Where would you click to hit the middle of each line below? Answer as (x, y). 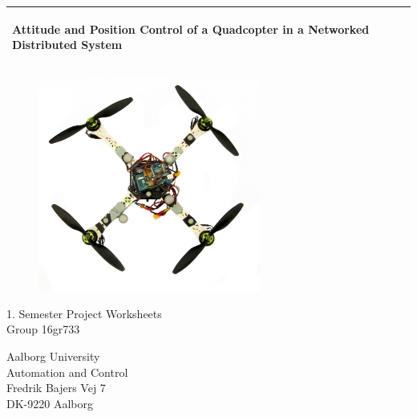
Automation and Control (67, 372)
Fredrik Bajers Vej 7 (56, 388)
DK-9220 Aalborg (50, 403)
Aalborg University (53, 356)
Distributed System (67, 45)
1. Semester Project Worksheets (84, 313)
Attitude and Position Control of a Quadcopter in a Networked (191, 29)
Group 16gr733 (43, 329)
